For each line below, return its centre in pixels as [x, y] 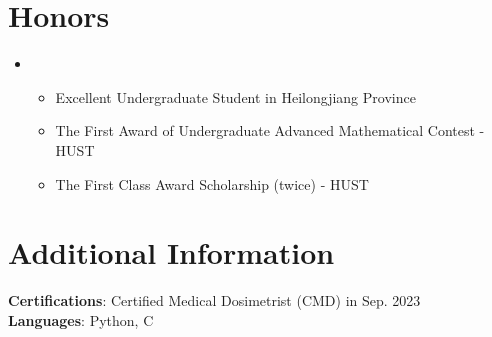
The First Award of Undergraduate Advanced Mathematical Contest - [270, 130]
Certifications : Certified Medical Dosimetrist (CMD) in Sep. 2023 [214, 300]
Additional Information [171, 252]
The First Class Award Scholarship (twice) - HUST [212, 183]
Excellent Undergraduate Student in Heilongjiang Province [235, 96]
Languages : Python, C [81, 319]
